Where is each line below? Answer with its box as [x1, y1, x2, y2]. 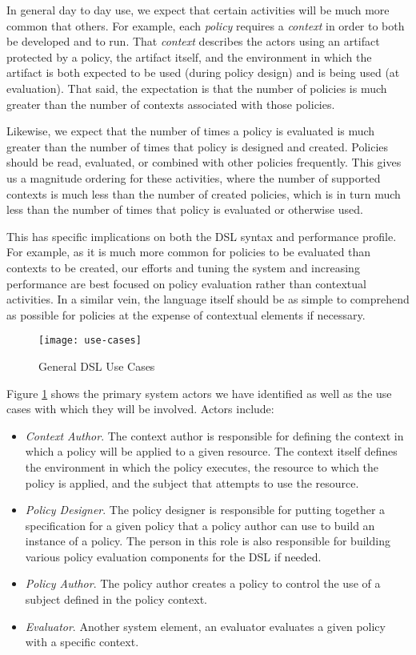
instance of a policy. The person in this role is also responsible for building [25, 532, 390, 549]
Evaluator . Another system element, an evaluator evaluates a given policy [25, 617, 386, 634]
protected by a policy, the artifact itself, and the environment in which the [6, 48, 372, 65]
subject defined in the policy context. [25, 591, 208, 608]
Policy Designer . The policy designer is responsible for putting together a [25, 501, 386, 518]
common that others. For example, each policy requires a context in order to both [6, 17, 405, 34]
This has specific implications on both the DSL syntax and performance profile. [6, 227, 397, 244]
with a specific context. [25, 633, 139, 650]
